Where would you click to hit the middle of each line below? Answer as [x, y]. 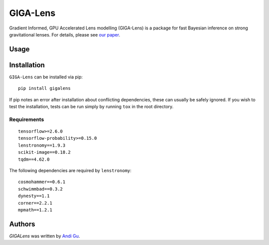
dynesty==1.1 [34, 196]
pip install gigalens [44, 88]
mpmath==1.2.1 [35, 210]
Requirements [27, 119]
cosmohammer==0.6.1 [42, 182]
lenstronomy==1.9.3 [42, 145]
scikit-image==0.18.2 [44, 152]
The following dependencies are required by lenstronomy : [70, 170]
